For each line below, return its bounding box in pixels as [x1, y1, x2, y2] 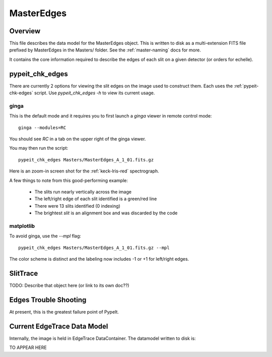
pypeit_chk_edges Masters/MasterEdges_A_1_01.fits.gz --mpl [18, 245, 170, 251]
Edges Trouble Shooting [9, 295, 87, 304]
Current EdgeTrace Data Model [9, 322, 108, 330]
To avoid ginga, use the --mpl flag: [9, 233, 82, 239]
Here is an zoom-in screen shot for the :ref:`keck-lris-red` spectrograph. [9, 168, 159, 174]
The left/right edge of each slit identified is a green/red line [34, 196, 157, 202]
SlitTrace [9, 269, 38, 277]
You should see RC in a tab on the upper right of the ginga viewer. [9, 136, 146, 142]
